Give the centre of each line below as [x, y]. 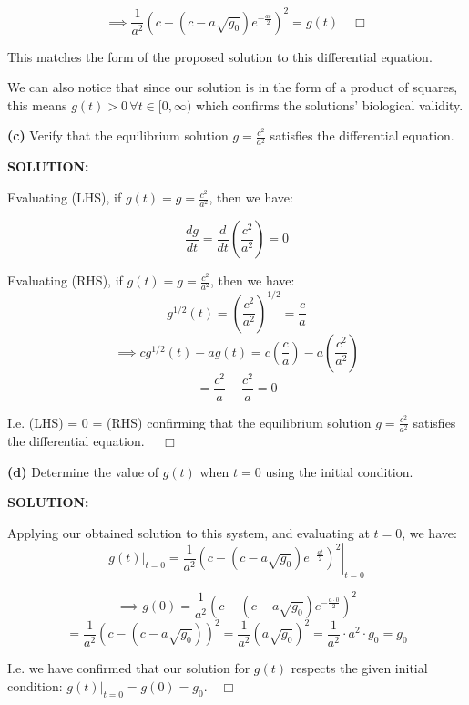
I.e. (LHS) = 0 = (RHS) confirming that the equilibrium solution [189, 422]
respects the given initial [359, 668]
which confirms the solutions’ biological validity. [330, 104]
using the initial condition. [339, 471]
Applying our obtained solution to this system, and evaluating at [189, 532]
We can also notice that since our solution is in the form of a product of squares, [233, 87]
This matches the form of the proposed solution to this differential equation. [220, 56]
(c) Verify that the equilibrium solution [118, 135]
